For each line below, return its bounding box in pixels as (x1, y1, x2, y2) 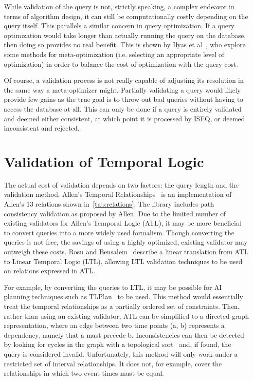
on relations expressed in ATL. (4, 266, 95, 276)
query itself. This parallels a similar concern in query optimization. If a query (4, 20, 235, 31)
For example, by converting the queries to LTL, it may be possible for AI (4, 282, 222, 292)
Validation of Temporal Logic (4, 151, 204, 171)
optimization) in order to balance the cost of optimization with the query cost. (4, 58, 238, 69)
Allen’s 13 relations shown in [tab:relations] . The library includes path (4, 199, 214, 209)
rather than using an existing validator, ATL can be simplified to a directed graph (4, 310, 249, 321)
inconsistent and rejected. (4, 123, 80, 133)
